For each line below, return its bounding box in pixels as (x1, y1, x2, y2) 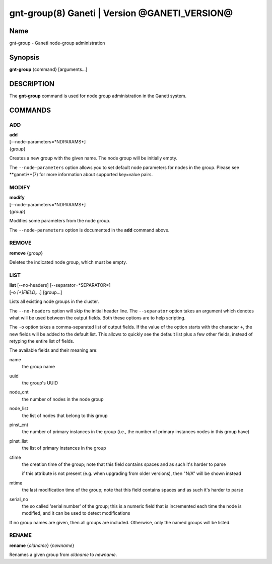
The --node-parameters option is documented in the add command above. (9, 227, 170, 233)
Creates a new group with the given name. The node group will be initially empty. (9, 155, 178, 161)
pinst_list (9, 438, 28, 444)
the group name (22, 364, 55, 370)
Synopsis (9, 53, 40, 61)
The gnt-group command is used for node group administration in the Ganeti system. (9, 93, 187, 99)
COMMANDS (9, 106, 51, 114)
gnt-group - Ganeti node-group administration (9, 40, 105, 46)
